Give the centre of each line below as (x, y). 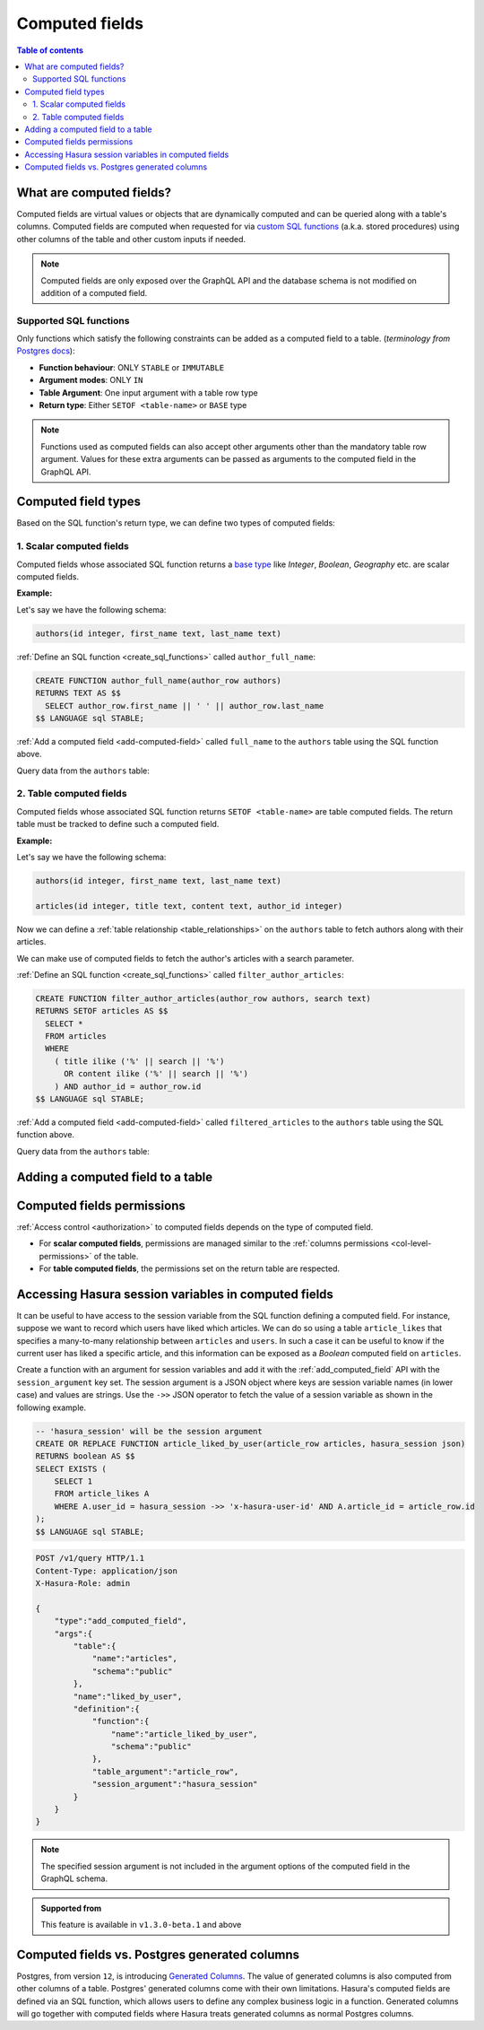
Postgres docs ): (46, 351)
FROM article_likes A (102, 1494)
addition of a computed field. (94, 292)
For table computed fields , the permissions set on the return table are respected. (190, 1268)
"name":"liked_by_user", (128, 1696)
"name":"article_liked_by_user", (184, 1734)
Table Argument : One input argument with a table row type (149, 392)
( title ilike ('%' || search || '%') (139, 1061)
